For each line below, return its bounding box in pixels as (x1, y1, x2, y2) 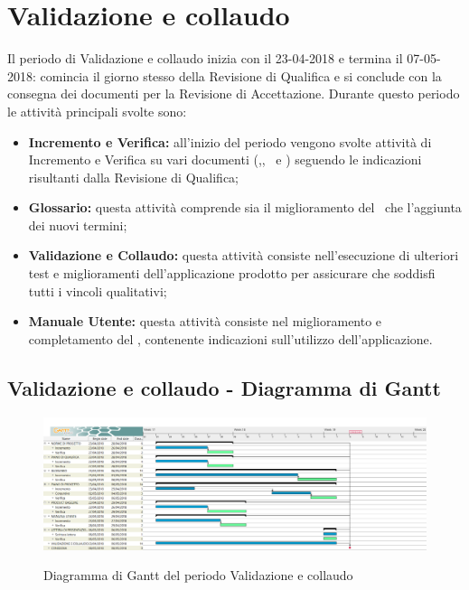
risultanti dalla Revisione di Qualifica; (28, 167, 239, 186)
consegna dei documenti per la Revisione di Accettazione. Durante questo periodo (7, 84, 460, 103)
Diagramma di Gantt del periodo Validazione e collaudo (43, 566, 353, 585)
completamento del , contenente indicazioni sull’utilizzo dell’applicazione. (28, 329, 433, 348)
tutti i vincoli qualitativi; (28, 281, 167, 300)
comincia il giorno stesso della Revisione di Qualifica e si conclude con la (40, 66, 442, 85)
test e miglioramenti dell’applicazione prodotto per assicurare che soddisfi (28, 264, 436, 283)
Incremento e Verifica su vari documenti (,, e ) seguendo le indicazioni (28, 150, 422, 169)
